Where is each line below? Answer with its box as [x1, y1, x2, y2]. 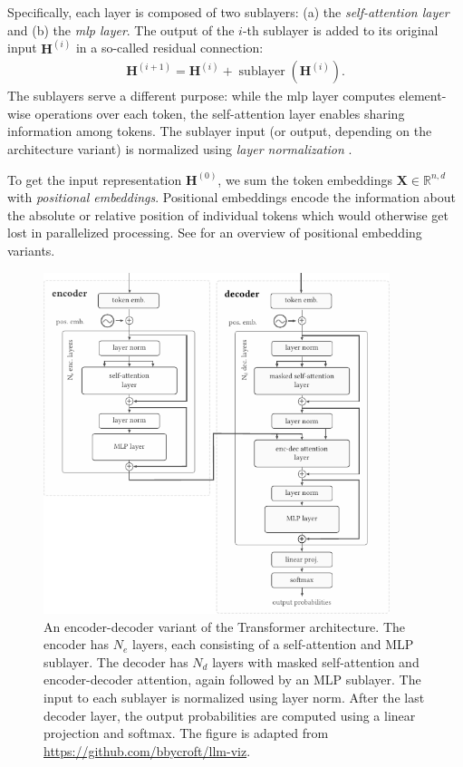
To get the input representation [7, 170, 182, 189]
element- [399, 86, 447, 105]
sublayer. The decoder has [43, 652, 188, 671]
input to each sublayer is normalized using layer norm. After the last [43, 687, 425, 706]
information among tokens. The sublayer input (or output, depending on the [7, 121, 432, 141]
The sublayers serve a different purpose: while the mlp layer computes [7, 86, 395, 105]
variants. [7, 241, 55, 259]
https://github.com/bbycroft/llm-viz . [43, 741, 251, 760]
